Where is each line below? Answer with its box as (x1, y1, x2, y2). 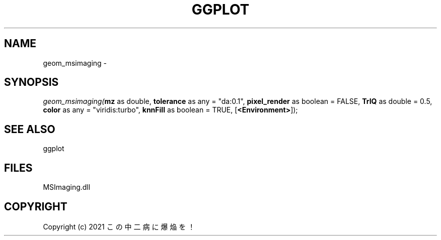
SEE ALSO (4, 123, 55, 136)
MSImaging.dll (43, 183, 91, 192)
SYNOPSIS (4, 76, 59, 89)
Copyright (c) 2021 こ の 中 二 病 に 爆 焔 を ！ (43, 222, 195, 231)
